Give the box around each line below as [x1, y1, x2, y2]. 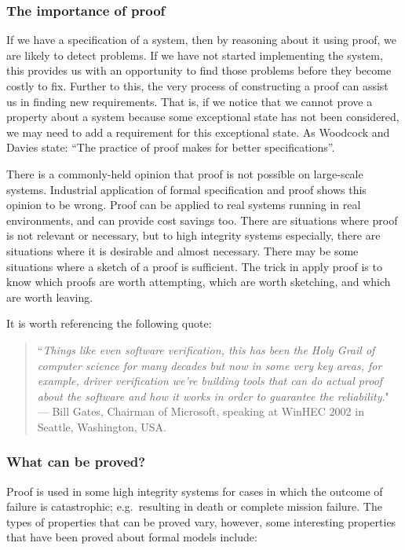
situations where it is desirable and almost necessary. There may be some [6, 242, 359, 258]
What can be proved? [6, 452, 146, 471]
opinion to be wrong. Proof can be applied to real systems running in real [6, 196, 361, 213]
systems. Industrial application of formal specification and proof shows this [6, 181, 367, 197]
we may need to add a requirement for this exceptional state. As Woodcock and [6, 123, 390, 140]
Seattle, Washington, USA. [37, 418, 167, 434]
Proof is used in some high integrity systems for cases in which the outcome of [6, 482, 383, 499]
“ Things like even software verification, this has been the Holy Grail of [37, 341, 375, 357]
